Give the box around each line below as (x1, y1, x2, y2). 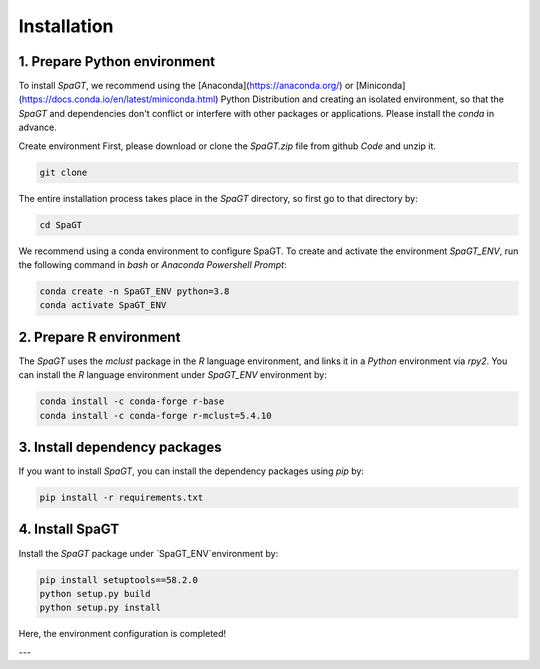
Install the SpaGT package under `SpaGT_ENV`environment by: (18, 547, 279, 559)
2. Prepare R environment (18, 328, 181, 345)
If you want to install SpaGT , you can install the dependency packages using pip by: (18, 465, 365, 477)
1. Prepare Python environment (18, 53, 215, 70)
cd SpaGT (39, 219, 83, 230)
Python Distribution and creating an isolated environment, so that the (220, 93, 505, 105)
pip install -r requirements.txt (39, 492, 204, 504)
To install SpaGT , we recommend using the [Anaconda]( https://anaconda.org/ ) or (18, 80, 354, 92)
